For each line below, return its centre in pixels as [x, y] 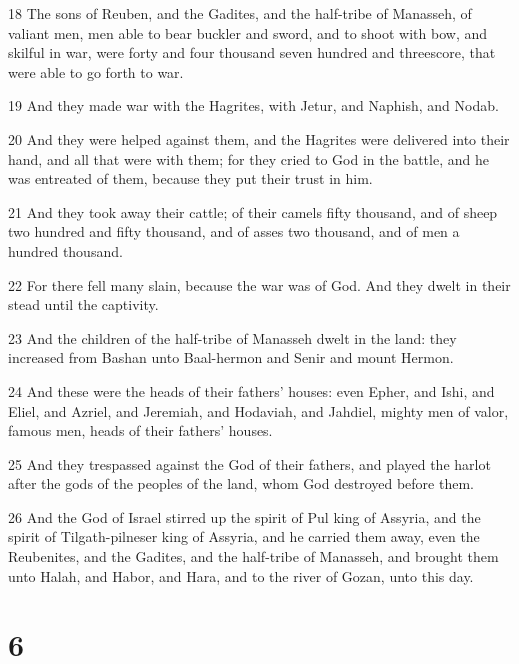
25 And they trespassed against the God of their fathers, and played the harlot [249, 463]
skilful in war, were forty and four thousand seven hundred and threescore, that [252, 52]
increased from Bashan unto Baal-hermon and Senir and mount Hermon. [231, 357]
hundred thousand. [65, 250]
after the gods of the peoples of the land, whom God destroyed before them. [241, 483]
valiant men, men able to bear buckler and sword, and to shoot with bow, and [248, 32]
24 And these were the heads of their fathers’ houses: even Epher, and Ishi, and [251, 390]
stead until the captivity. [83, 304]
